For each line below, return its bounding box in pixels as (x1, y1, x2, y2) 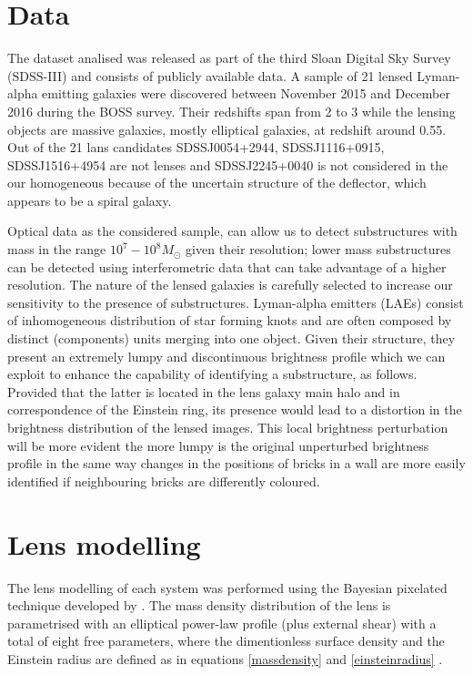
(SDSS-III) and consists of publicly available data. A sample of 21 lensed (7, 66, 413, 85)
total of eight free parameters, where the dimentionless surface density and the (7, 631, 445, 650)
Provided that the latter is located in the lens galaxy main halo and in (7, 382, 400, 401)
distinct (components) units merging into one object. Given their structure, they (7, 329, 456, 348)
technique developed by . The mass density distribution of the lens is (7, 596, 391, 615)
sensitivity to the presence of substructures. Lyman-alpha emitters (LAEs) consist (7, 292, 464, 312)
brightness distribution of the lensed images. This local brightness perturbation (7, 418, 448, 436)
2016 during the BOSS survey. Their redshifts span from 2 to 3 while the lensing (7, 101, 456, 120)
